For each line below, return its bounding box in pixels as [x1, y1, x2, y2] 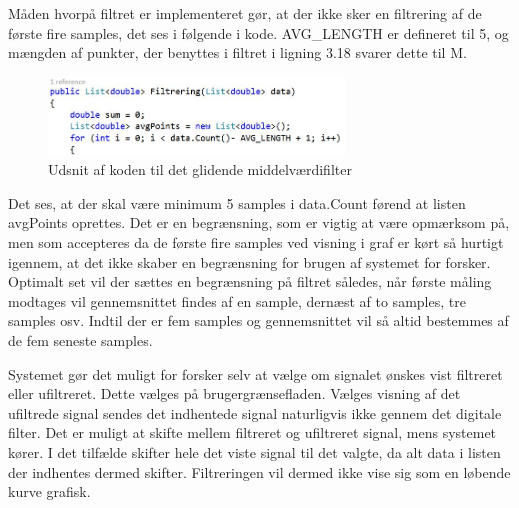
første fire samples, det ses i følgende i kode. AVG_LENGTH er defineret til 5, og [8, 22, 509, 43]
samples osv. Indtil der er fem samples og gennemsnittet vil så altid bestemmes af [8, 310, 509, 331]
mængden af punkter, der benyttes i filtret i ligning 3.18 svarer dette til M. [8, 42, 467, 63]
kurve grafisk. [8, 481, 91, 502]
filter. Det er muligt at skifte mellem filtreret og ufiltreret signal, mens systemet [8, 422, 497, 443]
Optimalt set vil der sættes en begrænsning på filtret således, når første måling [8, 271, 492, 292]
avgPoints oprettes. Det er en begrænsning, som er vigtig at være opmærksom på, [8, 212, 510, 233]
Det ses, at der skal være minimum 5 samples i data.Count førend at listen [8, 192, 466, 213]
